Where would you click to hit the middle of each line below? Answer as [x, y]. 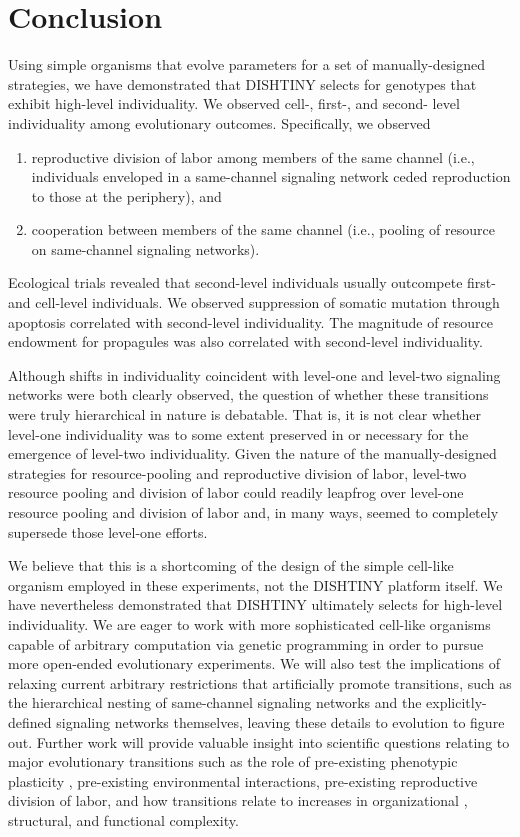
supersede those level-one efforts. [108, 531]
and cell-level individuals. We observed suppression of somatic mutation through [254, 302]
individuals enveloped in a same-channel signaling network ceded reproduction [271, 176]
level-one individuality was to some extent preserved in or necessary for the [238, 433]
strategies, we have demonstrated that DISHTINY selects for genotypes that [242, 83]
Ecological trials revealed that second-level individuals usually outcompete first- [252, 282]
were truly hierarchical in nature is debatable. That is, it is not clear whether [245, 414]
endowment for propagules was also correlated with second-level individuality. [245, 341]
